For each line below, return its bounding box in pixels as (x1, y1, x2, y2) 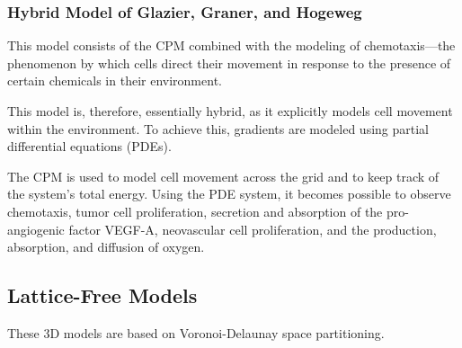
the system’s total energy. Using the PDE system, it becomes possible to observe (7, 184, 451, 203)
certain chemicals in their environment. (7, 71, 222, 90)
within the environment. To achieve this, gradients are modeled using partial (7, 119, 430, 138)
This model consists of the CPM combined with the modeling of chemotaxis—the (7, 36, 456, 55)
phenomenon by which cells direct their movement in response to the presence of (7, 53, 451, 72)
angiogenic (7, 219, 65, 238)
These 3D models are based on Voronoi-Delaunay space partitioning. (7, 323, 385, 342)
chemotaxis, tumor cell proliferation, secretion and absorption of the (7, 201, 383, 220)
